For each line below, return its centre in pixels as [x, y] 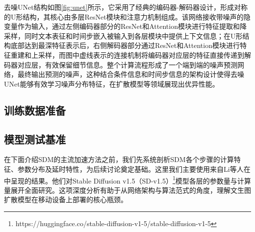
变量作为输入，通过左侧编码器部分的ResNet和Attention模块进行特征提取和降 [125, 26]
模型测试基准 [35, 139]
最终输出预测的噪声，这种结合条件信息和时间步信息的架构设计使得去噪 [131, 74]
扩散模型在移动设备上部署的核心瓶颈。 [66, 199]
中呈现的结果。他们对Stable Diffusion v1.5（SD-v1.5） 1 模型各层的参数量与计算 [127, 180]
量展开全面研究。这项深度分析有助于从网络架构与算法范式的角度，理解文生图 [127, 190]
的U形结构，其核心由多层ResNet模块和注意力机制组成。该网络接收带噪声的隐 [127, 16]
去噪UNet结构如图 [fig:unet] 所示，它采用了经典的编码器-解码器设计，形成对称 [126, 7]
